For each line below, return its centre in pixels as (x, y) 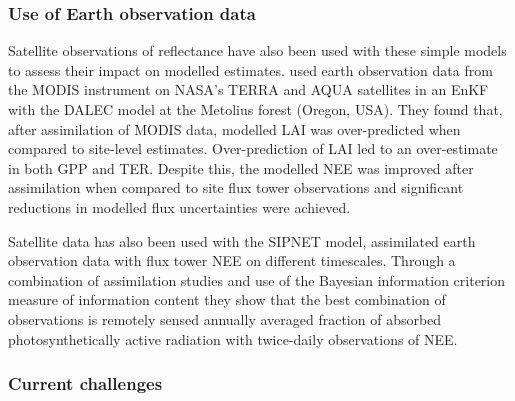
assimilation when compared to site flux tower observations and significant (236, 187)
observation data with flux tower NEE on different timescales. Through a (232, 260)
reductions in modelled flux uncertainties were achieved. (179, 206)
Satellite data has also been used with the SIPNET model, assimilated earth (242, 240)
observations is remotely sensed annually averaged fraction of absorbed (225, 318)
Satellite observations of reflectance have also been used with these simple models (257, 50)
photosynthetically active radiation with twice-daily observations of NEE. (233, 338)
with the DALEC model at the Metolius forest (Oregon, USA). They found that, (255, 109)
